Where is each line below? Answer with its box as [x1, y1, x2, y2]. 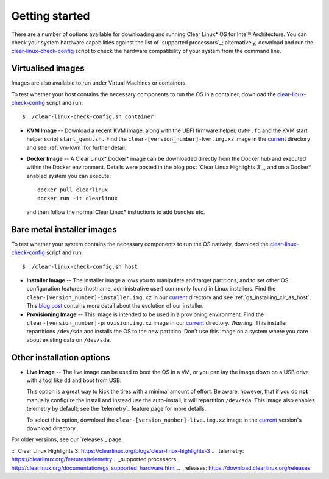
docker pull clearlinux [37, 186, 108, 193]
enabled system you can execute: [26, 172, 111, 179]
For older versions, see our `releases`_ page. [11, 436, 123, 443]
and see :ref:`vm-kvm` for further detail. [26, 144, 127, 151]
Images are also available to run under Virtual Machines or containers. [11, 79, 187, 87]
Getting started [11, 9, 90, 23]
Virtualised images [11, 63, 85, 74]
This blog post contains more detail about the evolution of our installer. [26, 302, 204, 310]
